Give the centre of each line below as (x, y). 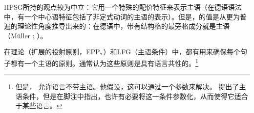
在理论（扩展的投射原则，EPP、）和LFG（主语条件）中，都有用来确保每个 (122, 52)
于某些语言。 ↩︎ (39, 105)
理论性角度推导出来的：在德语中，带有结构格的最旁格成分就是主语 (123, 26)
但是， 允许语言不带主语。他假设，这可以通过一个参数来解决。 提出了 (127, 87)
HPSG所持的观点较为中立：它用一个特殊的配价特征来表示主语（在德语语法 (123, 7)
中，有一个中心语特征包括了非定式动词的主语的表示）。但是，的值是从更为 (122, 16)
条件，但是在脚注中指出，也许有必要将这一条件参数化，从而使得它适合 (135, 96)
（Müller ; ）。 (26, 35)
